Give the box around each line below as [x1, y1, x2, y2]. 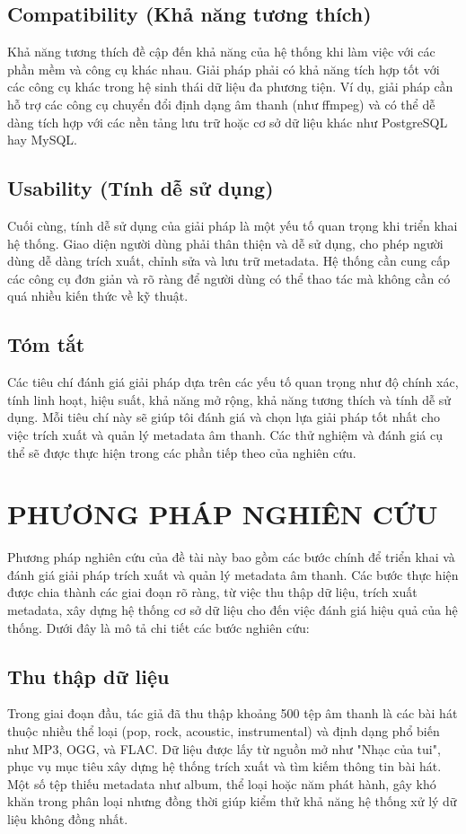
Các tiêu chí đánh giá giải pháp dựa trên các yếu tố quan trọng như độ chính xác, [7, 373, 459, 391]
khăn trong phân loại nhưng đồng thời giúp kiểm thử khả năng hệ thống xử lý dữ [7, 792, 457, 811]
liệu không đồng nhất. [7, 809, 128, 828]
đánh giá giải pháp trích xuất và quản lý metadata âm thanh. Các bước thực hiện [7, 565, 459, 584]
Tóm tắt [7, 330, 85, 358]
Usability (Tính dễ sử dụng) [7, 174, 274, 202]
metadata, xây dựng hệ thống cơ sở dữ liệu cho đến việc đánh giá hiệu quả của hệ [7, 601, 458, 619]
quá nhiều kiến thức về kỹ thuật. [7, 286, 189, 305]
